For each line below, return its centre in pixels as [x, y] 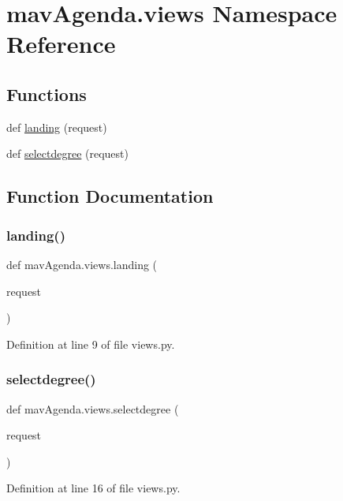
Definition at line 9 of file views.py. [91, 344]
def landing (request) [57, 127]
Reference [61, 44]
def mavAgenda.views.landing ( [82, 264]
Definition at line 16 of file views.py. [93, 488]
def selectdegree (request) [67, 153]
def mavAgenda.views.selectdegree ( [93, 408]
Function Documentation [110, 196]
